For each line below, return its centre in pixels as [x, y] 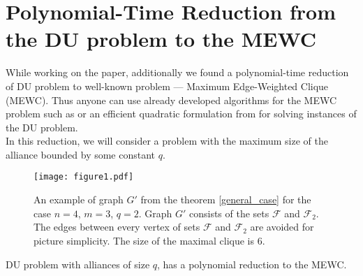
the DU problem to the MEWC [161, 39]
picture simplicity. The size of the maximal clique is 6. [149, 240]
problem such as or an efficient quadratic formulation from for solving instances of [181, 114]
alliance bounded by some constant [81, 154]
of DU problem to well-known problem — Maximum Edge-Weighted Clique [167, 86]
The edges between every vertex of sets [117, 227]
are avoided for [282, 227]
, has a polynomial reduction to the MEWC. [252, 264]
